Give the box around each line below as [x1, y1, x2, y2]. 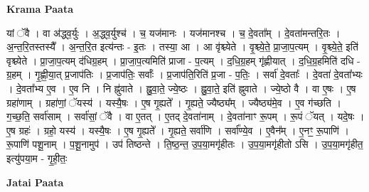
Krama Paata [6, 1, 73, 16]
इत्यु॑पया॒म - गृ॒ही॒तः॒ [6, 150, 68, 165]
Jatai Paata [6, 174, 64, 189]
